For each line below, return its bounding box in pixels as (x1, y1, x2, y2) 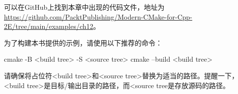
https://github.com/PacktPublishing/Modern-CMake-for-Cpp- (4, 11, 192, 22)
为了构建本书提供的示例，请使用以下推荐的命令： (4, 37, 162, 47)
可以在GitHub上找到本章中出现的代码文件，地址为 (4, 2, 165, 12)
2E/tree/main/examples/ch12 (4, 21, 93, 31)
